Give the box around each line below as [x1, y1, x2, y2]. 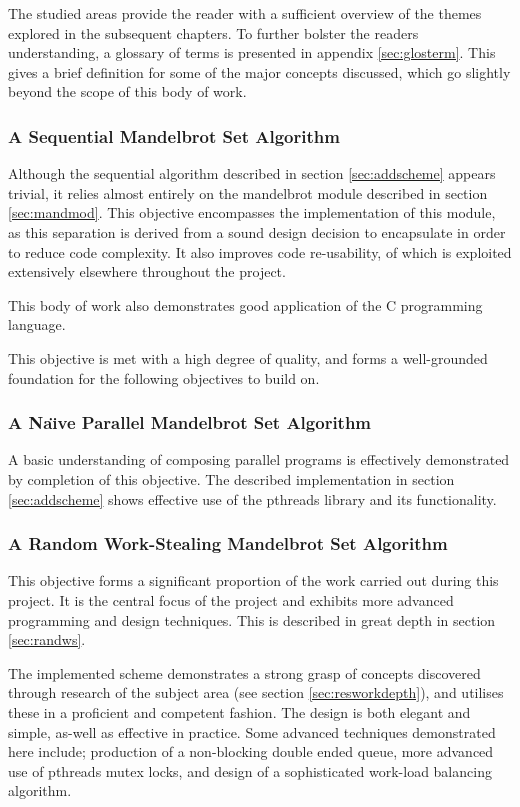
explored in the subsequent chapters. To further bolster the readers [8, 22, 419, 43]
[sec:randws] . [8, 629, 86, 650]
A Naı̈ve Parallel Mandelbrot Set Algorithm [8, 410, 372, 435]
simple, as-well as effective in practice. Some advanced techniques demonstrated [8, 721, 496, 742]
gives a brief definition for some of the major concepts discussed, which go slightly [8, 61, 511, 82]
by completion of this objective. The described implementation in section [8, 468, 455, 489]
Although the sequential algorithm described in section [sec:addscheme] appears [8, 163, 496, 184]
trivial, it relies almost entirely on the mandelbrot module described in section [8, 182, 488, 203]
